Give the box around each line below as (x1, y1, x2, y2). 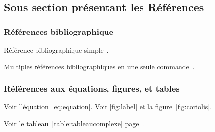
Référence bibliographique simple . (4, 45, 109, 55)
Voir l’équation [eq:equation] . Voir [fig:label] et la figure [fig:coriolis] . (4, 101, 212, 112)
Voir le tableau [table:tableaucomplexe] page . (4, 118, 144, 128)
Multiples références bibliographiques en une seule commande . (4, 61, 195, 71)
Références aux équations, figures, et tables (4, 82, 179, 95)
